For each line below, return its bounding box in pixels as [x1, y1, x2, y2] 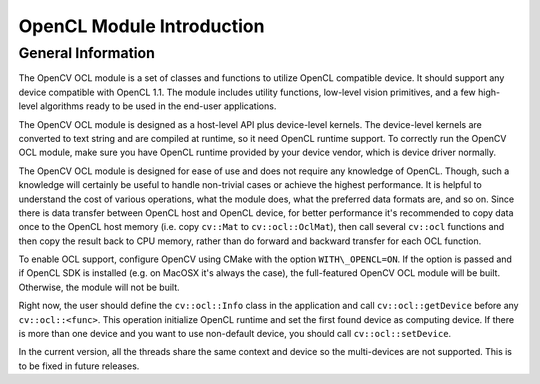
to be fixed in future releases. [18, 360, 140, 372]
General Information [18, 44, 155, 62]
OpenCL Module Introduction [18, 15, 265, 37]
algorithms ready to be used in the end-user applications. [40, 100, 277, 112]
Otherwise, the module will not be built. [18, 281, 180, 293]
